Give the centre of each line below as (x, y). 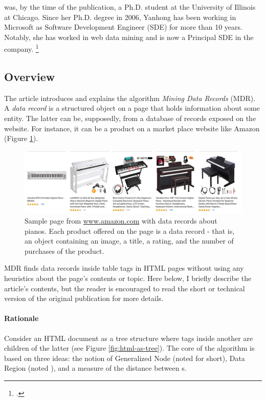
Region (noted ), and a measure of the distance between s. (95, 368)
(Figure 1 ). (21, 138)
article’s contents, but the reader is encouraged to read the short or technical (125, 288)
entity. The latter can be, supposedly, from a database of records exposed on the (130, 118)
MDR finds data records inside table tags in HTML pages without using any (124, 268)
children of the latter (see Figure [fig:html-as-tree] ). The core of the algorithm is (129, 348)
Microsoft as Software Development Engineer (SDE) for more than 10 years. (123, 27)
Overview (30, 77)
